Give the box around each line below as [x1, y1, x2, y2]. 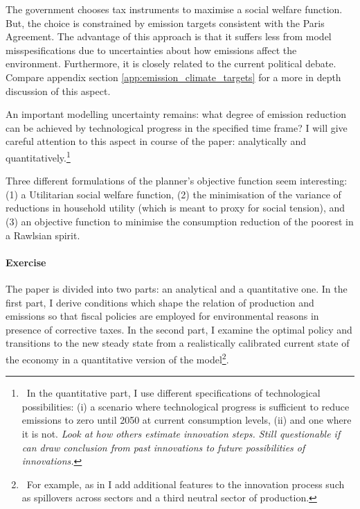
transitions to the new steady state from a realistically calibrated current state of [6, 336, 350, 350]
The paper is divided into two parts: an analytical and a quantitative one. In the [6, 281, 348, 295]
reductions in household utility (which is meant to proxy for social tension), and [6, 200, 345, 215]
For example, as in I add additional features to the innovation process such [26, 476, 345, 491]
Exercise [6, 254, 46, 269]
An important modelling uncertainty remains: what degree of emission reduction [6, 107, 346, 121]
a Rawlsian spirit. [6, 227, 80, 242]
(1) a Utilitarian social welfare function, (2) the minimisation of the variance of [6, 187, 341, 201]
